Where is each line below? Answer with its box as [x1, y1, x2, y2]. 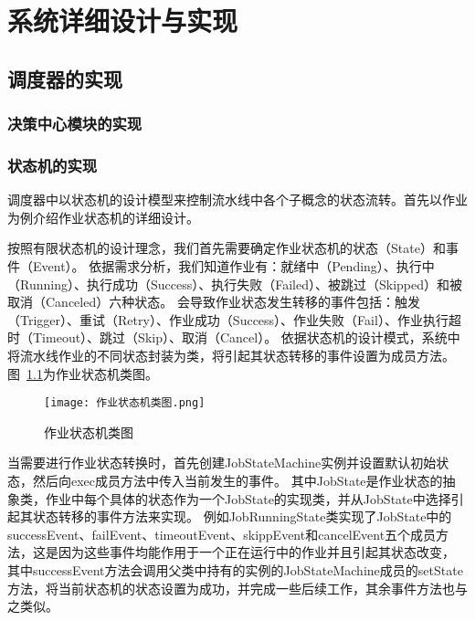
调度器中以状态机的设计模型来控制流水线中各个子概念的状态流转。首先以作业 [7, 190, 468, 209]
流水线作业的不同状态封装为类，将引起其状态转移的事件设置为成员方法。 [19, 345, 455, 364]
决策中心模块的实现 [7, 112, 142, 135]
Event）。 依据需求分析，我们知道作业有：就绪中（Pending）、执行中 [32, 257, 435, 275]
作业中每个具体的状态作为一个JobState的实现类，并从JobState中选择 [45, 489, 451, 508]
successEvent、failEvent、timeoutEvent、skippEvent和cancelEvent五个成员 [7, 524, 437, 543]
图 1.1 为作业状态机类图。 [7, 363, 158, 383]
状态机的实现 [7, 153, 98, 176]
